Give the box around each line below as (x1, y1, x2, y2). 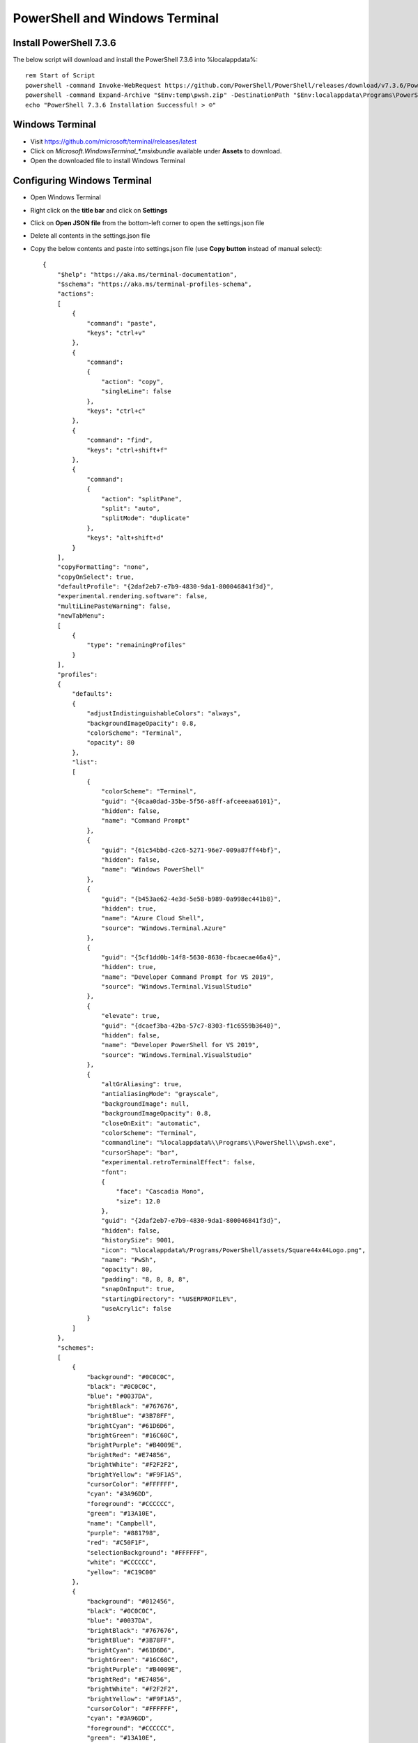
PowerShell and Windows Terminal (13, 10, 219, 26)
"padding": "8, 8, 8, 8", (101, 1275, 190, 1283)
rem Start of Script (25, 72, 95, 79)
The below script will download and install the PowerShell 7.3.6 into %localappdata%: (13, 56, 258, 64)
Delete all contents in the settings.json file (30, 231, 150, 240)
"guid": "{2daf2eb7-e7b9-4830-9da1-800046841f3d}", (101, 1217, 281, 1225)
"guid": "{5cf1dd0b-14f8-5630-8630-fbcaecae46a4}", (101, 953, 281, 961)
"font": (101, 1168, 127, 1176)
